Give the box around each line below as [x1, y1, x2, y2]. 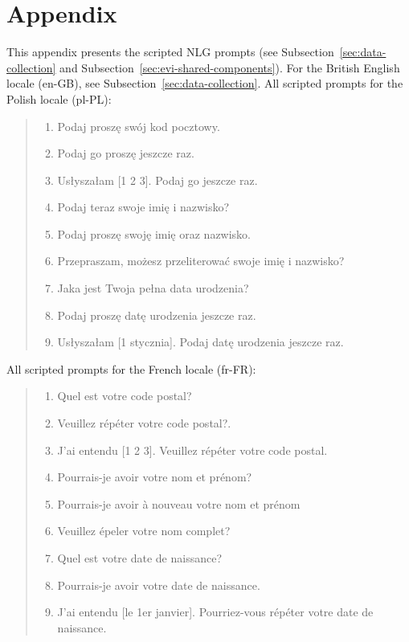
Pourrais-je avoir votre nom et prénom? [57, 468, 252, 485]
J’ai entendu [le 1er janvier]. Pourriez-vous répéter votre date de [57, 603, 374, 620]
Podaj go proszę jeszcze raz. [57, 145, 194, 162]
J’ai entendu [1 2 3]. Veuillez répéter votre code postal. [57, 441, 328, 458]
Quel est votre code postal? [57, 387, 192, 404]
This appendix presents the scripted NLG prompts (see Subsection [6, 43, 334, 60]
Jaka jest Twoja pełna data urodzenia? [57, 280, 249, 296]
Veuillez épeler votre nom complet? [57, 522, 231, 539]
